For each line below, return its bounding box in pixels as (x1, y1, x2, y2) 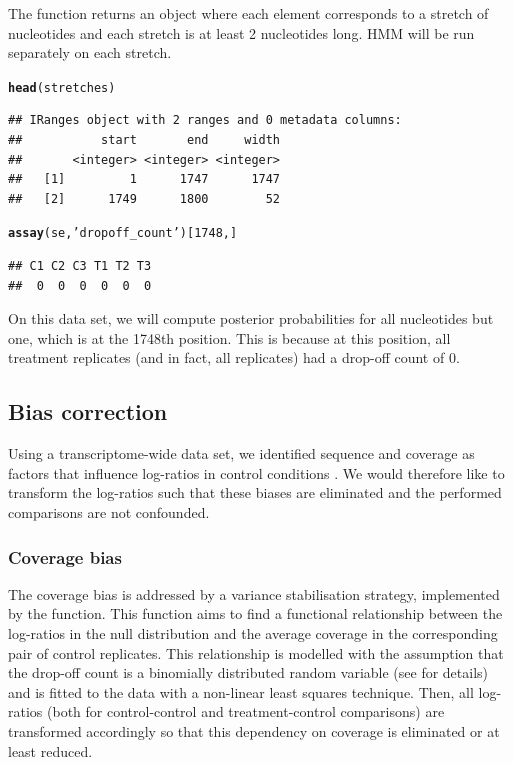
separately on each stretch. (8, 42, 172, 63)
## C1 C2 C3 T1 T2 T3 (8, 259, 152, 274)
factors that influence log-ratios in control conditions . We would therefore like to (8, 462, 505, 483)
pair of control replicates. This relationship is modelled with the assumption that (8, 642, 504, 663)
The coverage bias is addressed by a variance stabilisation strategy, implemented (8, 583, 500, 604)
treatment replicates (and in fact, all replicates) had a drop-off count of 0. (8, 347, 460, 368)
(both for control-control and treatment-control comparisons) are (47, 701, 445, 722)
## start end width (8, 133, 281, 148)
